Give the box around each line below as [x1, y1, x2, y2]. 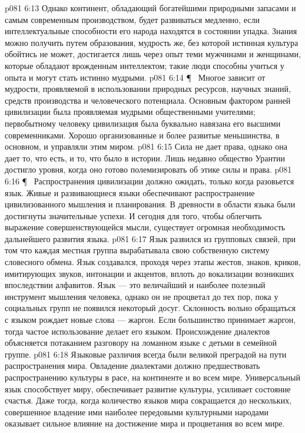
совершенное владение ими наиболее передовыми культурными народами [5, 405, 269, 418]
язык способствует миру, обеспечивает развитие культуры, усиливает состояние [5, 382, 291, 395]
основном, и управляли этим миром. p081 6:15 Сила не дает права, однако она [5, 140, 287, 153]
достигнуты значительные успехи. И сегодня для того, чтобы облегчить [5, 209, 262, 222]
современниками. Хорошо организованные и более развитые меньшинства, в [5, 128, 280, 141]
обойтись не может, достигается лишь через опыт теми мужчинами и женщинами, [5, 48, 301, 60]
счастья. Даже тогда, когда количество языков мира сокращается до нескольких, [5, 394, 292, 406]
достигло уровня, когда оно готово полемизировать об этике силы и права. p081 [5, 163, 292, 176]
